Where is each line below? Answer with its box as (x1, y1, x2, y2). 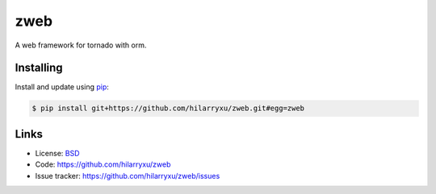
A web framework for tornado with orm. (15, 40, 147, 50)
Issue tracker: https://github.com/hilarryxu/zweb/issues (35, 171, 220, 180)
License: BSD (35, 148, 80, 158)
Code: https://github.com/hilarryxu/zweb (35, 159, 171, 169)
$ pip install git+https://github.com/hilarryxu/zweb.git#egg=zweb (31, 104, 305, 113)
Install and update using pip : (15, 82, 109, 92)
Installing (15, 61, 64, 75)
